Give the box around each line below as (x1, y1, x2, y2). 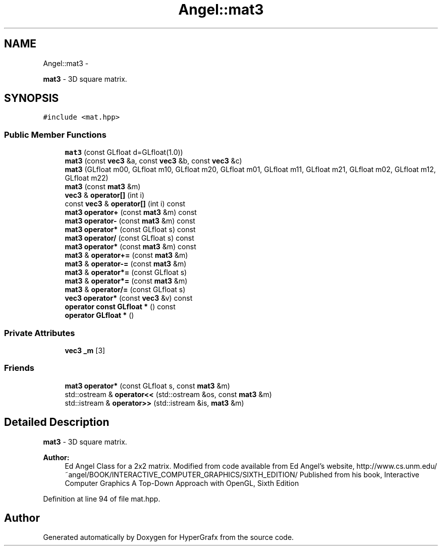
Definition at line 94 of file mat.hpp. (43, 494, 160, 503)
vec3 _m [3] (65, 346, 105, 355)
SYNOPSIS (4, 92, 59, 105)
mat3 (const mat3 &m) (65, 182, 141, 191)
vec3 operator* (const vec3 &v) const (65, 294, 193, 303)
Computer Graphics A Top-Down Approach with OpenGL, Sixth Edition (65, 478, 299, 487)
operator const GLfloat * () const (65, 302, 176, 311)
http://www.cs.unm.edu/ (356, 461, 437, 470)
